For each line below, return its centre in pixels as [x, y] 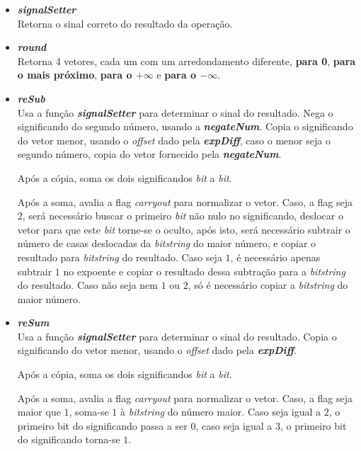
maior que [39, 412]
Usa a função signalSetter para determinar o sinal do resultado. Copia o [177, 336]
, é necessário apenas [275, 257]
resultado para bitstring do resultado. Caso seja [120, 257]
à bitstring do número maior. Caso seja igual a [221, 412]
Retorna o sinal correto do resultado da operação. [125, 23]
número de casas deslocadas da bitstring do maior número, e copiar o [167, 243]
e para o [176, 75]
